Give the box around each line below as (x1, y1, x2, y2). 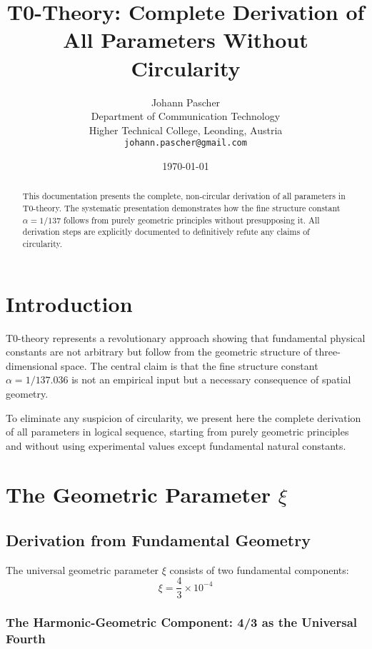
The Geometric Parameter (6, 480, 271, 509)
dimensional (6, 358, 58, 373)
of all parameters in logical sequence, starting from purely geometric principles (6, 424, 349, 439)
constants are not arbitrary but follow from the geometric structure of (6, 344, 312, 359)
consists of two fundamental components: (169, 562, 349, 577)
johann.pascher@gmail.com (124, 138, 247, 149)
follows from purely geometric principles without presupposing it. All (64, 213, 320, 226)
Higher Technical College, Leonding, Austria (89, 122, 283, 137)
